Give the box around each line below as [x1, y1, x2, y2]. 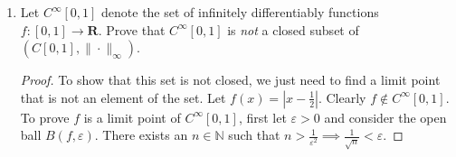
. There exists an [94, 125, 188, 144]
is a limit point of [83, 107, 181, 126]
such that [228, 125, 280, 144]
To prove [20, 107, 70, 126]
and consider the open [324, 107, 447, 126]
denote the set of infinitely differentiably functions [101, 3, 379, 21]
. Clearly [318, 88, 366, 106]
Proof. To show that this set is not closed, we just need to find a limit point [20, 70, 441, 89]
